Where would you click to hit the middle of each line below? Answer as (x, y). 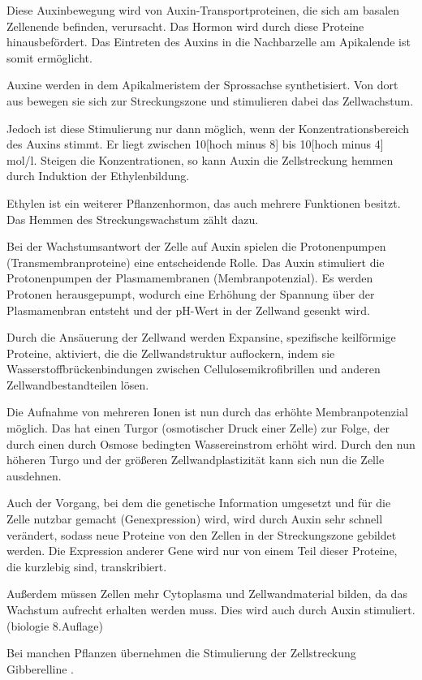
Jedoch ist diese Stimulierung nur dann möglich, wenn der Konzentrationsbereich (208, 128)
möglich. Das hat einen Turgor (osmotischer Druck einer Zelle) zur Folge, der (198, 428)
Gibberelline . (41, 668)
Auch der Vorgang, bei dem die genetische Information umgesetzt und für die (199, 503)
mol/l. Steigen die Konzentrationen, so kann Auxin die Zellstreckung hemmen (200, 159)
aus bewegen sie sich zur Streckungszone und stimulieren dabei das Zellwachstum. (210, 100)
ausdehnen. (34, 475)
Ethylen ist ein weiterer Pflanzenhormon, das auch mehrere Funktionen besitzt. (204, 202)
